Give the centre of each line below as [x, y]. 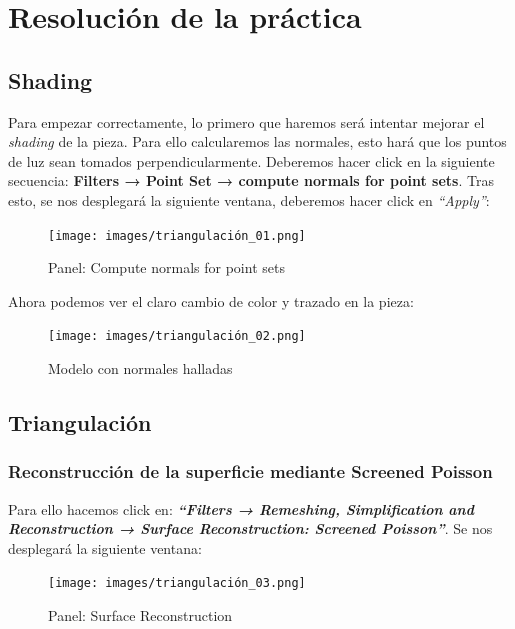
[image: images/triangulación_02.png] [177, 336]
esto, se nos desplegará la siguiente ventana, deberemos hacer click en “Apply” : [249, 199]
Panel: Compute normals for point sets [166, 267]
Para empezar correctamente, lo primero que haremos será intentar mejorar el [246, 121]
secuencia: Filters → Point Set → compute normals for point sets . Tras [251, 180]
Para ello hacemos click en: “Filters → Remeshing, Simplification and [241, 508]
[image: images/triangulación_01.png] [177, 235]
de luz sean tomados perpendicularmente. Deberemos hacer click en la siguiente [251, 160]
